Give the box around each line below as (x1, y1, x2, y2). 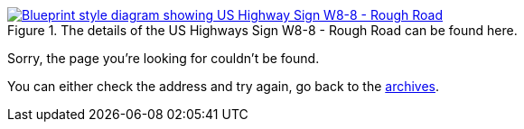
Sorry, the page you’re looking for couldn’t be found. (7, 51, 320, 66)
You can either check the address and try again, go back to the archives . (7, 78, 440, 94)
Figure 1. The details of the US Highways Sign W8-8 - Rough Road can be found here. (7, 23, 518, 38)
